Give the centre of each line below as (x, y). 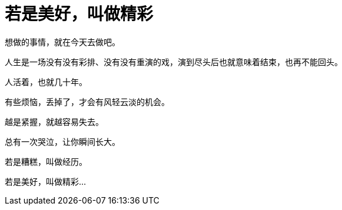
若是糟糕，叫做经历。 (46, 161)
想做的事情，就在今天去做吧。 (62, 42)
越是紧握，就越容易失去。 (54, 121)
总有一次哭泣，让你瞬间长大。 (62, 141)
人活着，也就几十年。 (46, 82)
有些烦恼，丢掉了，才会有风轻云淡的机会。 (87, 101)
